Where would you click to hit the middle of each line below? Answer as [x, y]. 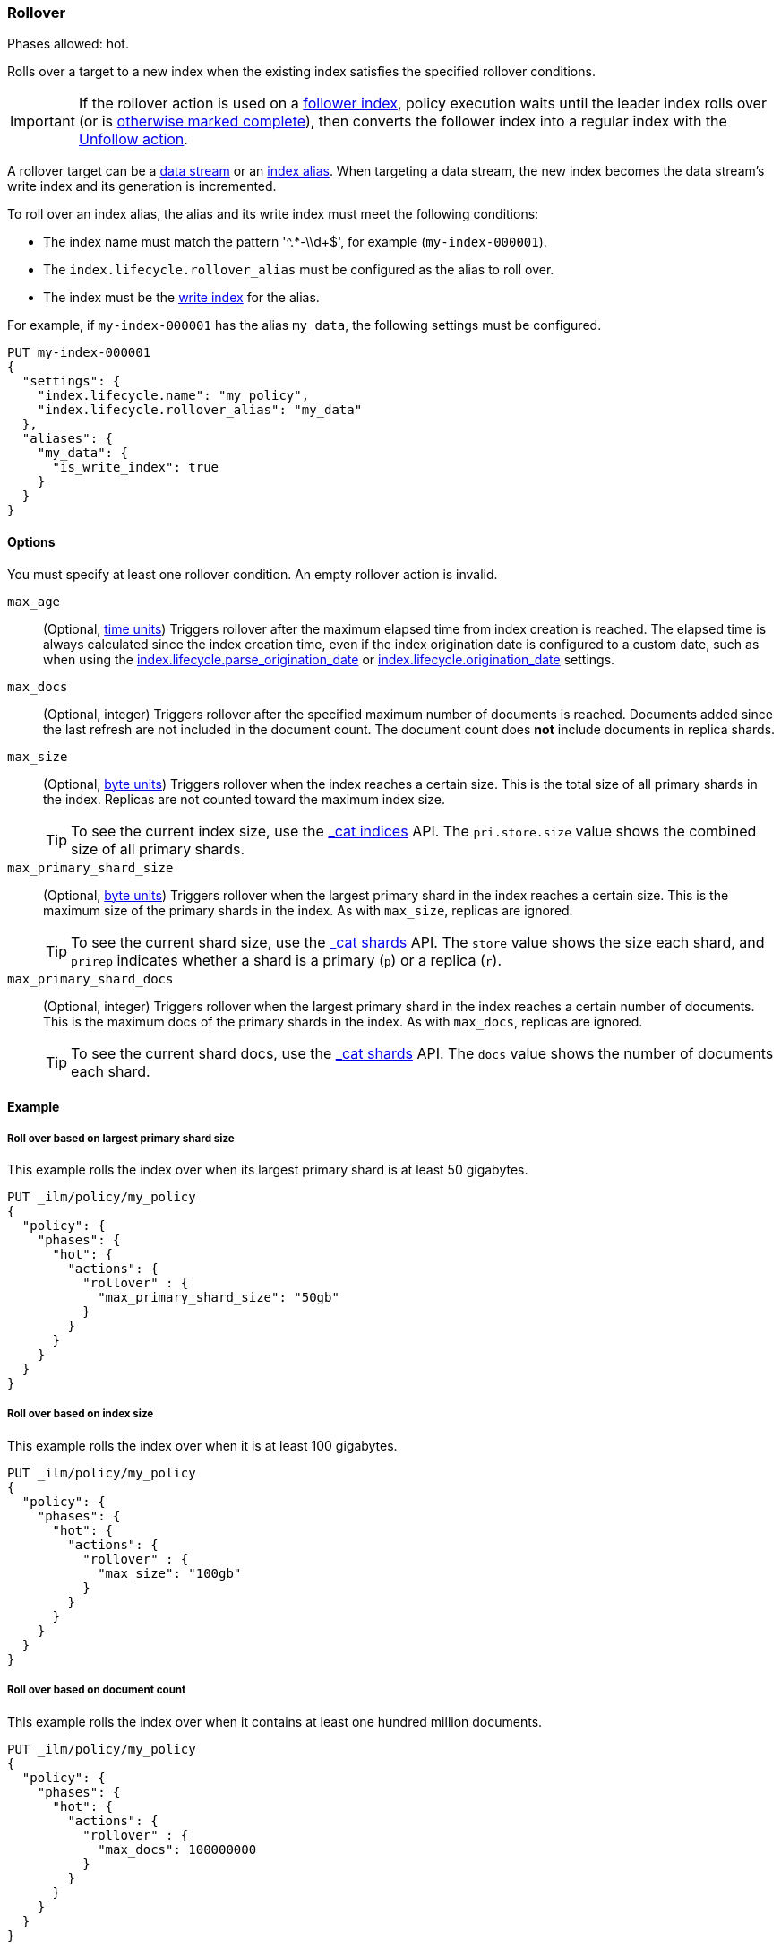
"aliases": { [68, 439]
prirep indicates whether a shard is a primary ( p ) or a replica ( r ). [287, 960]
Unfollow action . [133, 139]
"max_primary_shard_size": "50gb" [219, 1297]
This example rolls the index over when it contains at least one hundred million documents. [275, 1721]
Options [31, 541]
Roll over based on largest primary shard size [121, 1138]
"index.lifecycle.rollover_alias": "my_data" [200, 410]
